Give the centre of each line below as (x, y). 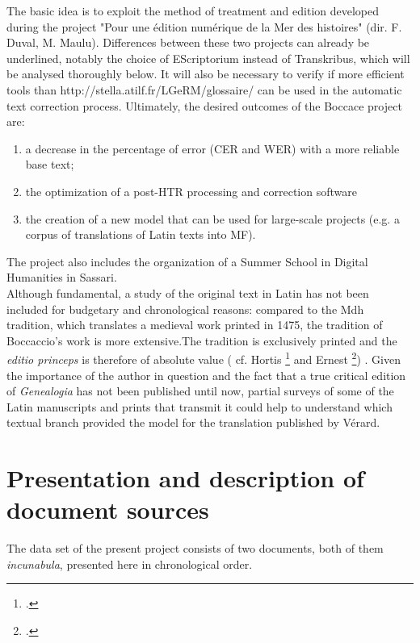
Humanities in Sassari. (62, 277)
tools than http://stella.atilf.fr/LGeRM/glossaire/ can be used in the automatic (204, 89)
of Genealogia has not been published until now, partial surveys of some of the (200, 391)
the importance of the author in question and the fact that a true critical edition (206, 375)
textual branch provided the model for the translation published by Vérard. (193, 422)
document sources (108, 509)
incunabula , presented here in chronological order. (130, 564)
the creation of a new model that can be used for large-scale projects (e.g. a (212, 218)
